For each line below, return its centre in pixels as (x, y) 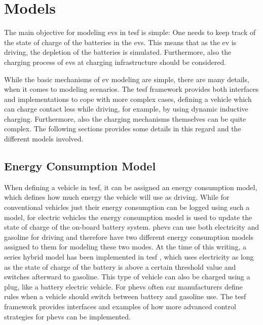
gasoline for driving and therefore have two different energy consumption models (129, 237)
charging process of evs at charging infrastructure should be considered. (115, 62)
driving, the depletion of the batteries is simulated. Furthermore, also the (118, 52)
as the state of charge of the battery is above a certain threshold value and (120, 266)
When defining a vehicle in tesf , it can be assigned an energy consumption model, (131, 187)
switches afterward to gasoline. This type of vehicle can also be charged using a (127, 277)
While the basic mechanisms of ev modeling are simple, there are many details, (127, 79)
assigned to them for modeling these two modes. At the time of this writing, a (125, 247)
